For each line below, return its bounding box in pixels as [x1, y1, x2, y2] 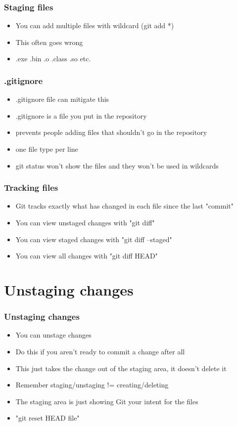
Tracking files [4, 181, 58, 194]
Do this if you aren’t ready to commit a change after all [15, 346, 185, 356]
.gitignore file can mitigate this [15, 94, 109, 104]
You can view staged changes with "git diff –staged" [15, 234, 172, 244]
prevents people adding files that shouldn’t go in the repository [15, 127, 207, 137]
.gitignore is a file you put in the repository [15, 110, 147, 121]
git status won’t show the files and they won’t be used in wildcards [15, 160, 219, 170]
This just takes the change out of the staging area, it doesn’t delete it [15, 363, 227, 373]
